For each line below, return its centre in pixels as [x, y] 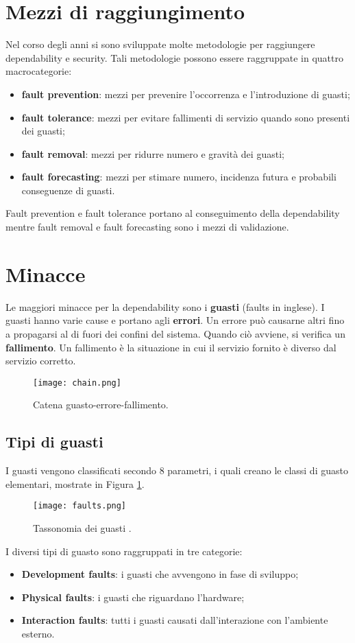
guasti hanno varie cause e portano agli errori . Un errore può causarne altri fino [175, 320]
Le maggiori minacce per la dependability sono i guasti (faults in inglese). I [165, 306]
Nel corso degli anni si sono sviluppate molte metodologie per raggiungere [160, 44]
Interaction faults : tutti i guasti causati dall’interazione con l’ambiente [175, 620]
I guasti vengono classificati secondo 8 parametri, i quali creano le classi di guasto [177, 470]
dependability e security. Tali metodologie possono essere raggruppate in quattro [174, 57]
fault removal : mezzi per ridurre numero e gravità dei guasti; [153, 153]
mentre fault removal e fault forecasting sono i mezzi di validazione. [147, 227]
